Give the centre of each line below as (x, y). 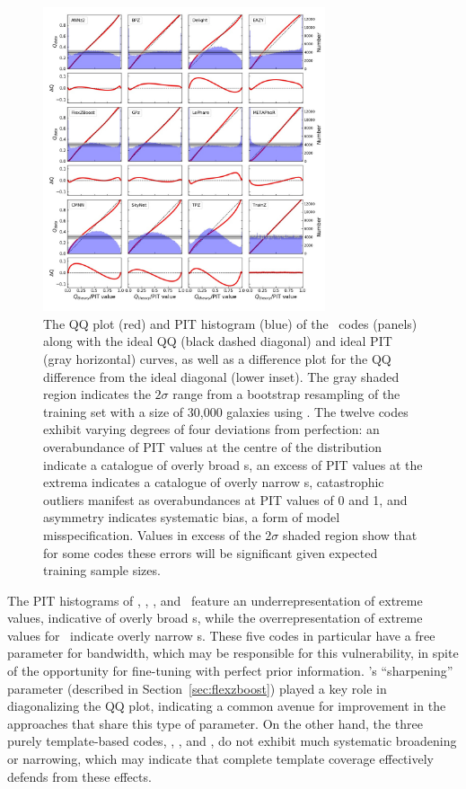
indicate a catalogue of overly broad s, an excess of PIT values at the (233, 464)
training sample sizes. (102, 570)
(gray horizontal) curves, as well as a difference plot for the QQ (217, 358)
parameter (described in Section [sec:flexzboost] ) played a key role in (197, 688)
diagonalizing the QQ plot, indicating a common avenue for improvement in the (227, 706)
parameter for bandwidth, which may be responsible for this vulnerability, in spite (233, 653)
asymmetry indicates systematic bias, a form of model (192, 517)
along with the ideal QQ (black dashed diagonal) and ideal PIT (218, 341)
